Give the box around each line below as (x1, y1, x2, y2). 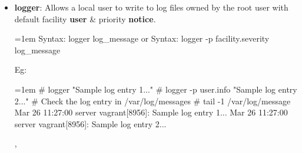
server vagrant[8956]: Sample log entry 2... (14, 117, 167, 130)
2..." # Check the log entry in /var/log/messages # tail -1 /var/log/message (14, 94, 291, 107)
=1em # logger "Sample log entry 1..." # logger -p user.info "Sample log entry (14, 83, 297, 95)
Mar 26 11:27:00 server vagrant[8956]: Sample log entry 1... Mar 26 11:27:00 (14, 106, 288, 118)
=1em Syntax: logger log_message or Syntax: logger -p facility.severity (14, 32, 270, 45)
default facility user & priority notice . (14, 12, 156, 25)
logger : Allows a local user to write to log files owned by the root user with (14, 1, 288, 13)
